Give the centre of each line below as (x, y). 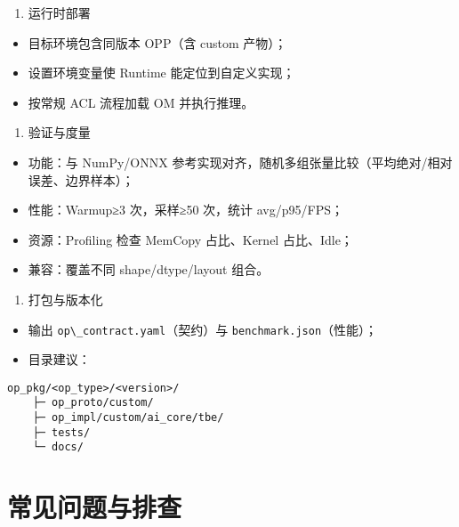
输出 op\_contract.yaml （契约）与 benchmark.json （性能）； (203, 329)
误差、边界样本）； (81, 179)
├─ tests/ (61, 432)
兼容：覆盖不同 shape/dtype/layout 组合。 (149, 269)
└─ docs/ (58, 447)
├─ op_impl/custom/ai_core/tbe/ (128, 418)
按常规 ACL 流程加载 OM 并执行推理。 (141, 102)
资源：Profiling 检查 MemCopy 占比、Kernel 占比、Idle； (190, 239)
